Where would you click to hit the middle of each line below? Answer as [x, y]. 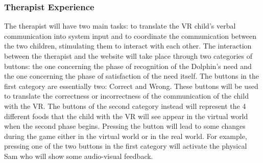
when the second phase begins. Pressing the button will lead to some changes [125, 126]
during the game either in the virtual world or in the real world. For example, [126, 136]
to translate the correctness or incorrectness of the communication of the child [126, 96]
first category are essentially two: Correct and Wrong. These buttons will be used [131, 86]
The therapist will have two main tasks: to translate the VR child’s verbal [120, 26]
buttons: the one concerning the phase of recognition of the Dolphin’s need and [128, 66]
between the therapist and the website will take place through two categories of [128, 56]
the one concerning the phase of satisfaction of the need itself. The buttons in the [131, 76]
